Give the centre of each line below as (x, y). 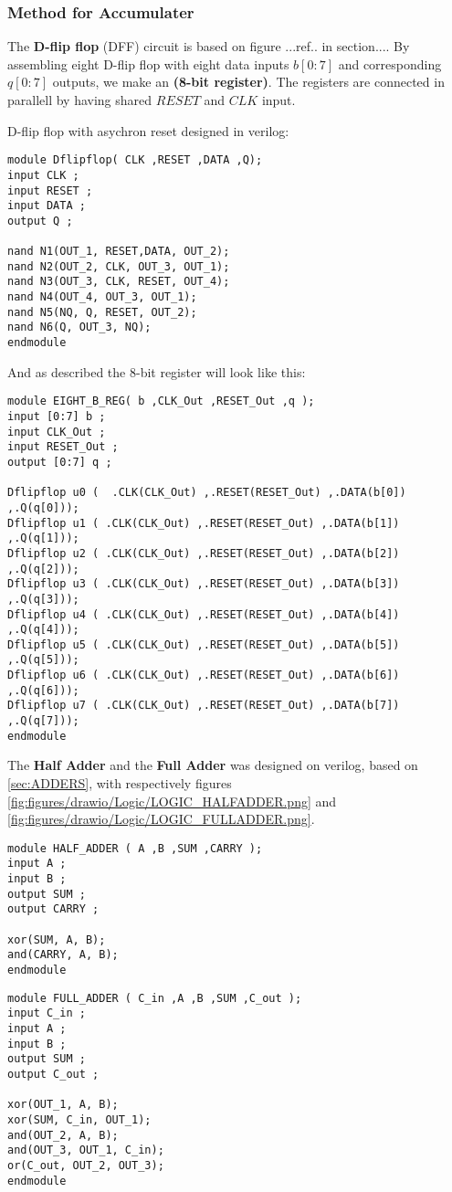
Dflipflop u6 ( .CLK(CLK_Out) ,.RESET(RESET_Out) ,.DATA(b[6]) (204, 675)
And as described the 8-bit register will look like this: (157, 371)
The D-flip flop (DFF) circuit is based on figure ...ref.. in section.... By (209, 46)
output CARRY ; (53, 909)
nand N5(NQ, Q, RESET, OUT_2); (102, 312)
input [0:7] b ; (57, 416)
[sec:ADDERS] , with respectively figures (120, 783)
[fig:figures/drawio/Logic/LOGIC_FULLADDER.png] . (161, 819)
